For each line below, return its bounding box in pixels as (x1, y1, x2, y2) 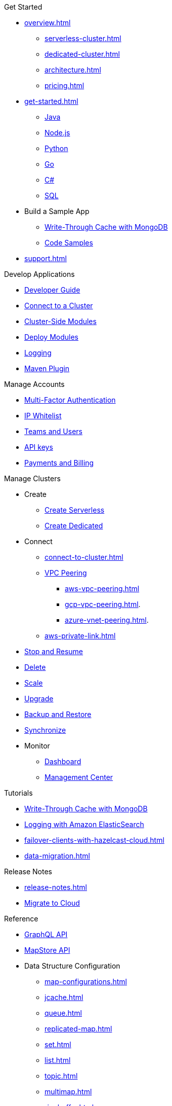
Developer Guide (24, 286, 80, 294)
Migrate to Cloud (24, 899, 80, 907)
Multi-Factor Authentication (24, 396, 116, 404)
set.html (45, 1040, 71, 1049)
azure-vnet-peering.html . (65, 616, 149, 624)
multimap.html (45, 1087, 92, 1096)
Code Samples (45, 238, 93, 247)
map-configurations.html (45, 977, 127, 986)
